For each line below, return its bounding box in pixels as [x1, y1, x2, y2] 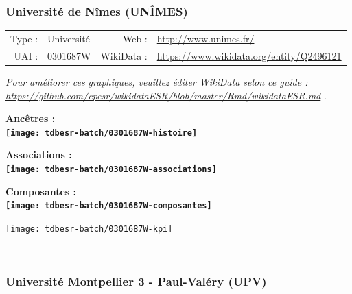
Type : [10, 31, 38, 45]
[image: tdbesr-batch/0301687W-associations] [5, 164, 217, 174]
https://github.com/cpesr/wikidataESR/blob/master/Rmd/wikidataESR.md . [5, 88, 327, 102]
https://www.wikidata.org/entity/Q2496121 [156, 48, 342, 62]
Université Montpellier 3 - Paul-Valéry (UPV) [5, 273, 267, 290]
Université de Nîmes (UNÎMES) [5, 2, 188, 19]
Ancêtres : [5, 111, 56, 125]
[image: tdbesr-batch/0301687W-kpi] [5, 223, 173, 234]
